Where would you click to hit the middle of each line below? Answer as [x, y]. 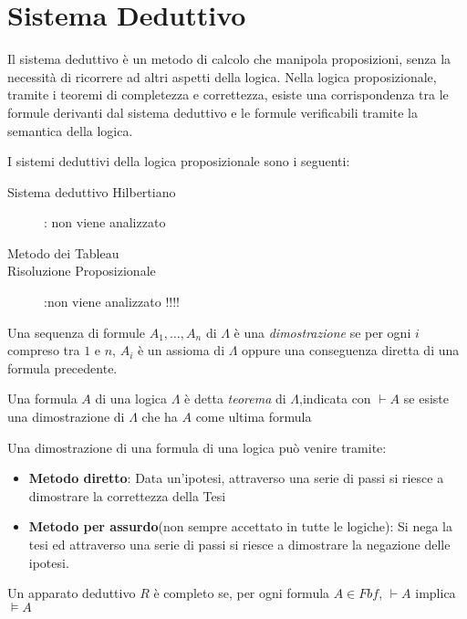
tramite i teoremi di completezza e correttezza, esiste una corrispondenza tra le [228, 94]
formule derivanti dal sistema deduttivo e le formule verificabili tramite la [213, 112]
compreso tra [44, 350]
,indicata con [335, 399]
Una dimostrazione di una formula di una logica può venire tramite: [197, 447]
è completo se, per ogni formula [242, 593]
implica [436, 593]
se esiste [426, 399]
